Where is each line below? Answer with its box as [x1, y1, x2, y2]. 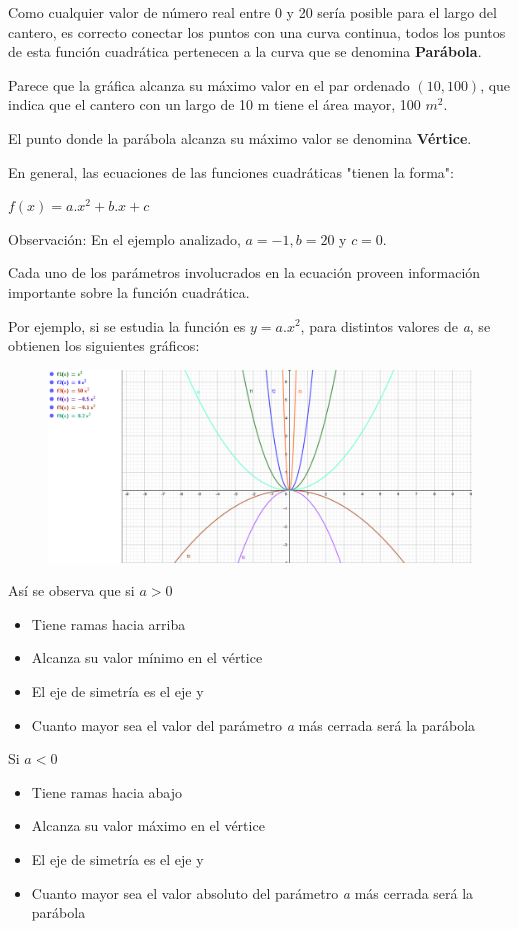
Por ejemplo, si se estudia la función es [8, 315, 246, 336]
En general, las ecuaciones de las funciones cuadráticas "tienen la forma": [8, 161, 454, 182]
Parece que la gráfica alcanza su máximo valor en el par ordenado [8, 74, 410, 95]
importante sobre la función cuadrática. [8, 281, 250, 302]
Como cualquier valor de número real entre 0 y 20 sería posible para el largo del [8, 2, 497, 22]
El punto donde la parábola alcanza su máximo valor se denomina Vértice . [8, 127, 472, 148]
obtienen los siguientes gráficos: [8, 335, 200, 356]
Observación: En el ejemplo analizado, [8, 228, 241, 249]
